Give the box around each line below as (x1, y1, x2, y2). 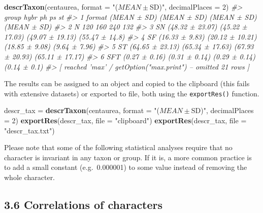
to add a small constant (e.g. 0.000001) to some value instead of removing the (4, 162, 247, 172)
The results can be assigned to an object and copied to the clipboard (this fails (4, 78, 250, 89)
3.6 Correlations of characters (4, 196, 163, 212)
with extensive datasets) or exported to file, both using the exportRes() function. (4, 88, 259, 98)
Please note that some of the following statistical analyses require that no (4, 142, 233, 153)
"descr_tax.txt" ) (4, 125, 55, 135)
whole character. (4, 171, 55, 182)
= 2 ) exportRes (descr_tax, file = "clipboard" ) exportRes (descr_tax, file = (4, 115, 247, 125)
